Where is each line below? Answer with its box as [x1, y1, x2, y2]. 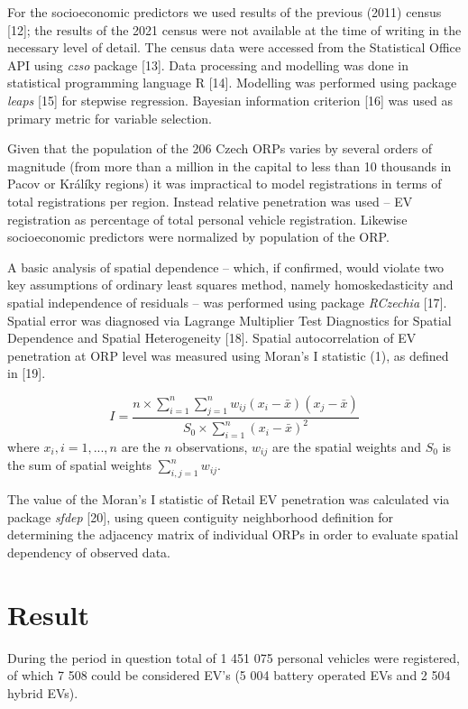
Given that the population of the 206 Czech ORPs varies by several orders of [7, 139, 433, 158]
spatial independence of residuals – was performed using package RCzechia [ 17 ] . [7, 292, 447, 311]
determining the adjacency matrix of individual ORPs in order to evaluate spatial [7, 525, 459, 544]
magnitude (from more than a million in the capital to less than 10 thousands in [7, 156, 452, 175]
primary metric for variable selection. [7, 108, 212, 127]
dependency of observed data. [7, 542, 170, 561]
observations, [176, 437, 248, 456]
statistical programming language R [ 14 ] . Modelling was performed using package [7, 73, 457, 92]
